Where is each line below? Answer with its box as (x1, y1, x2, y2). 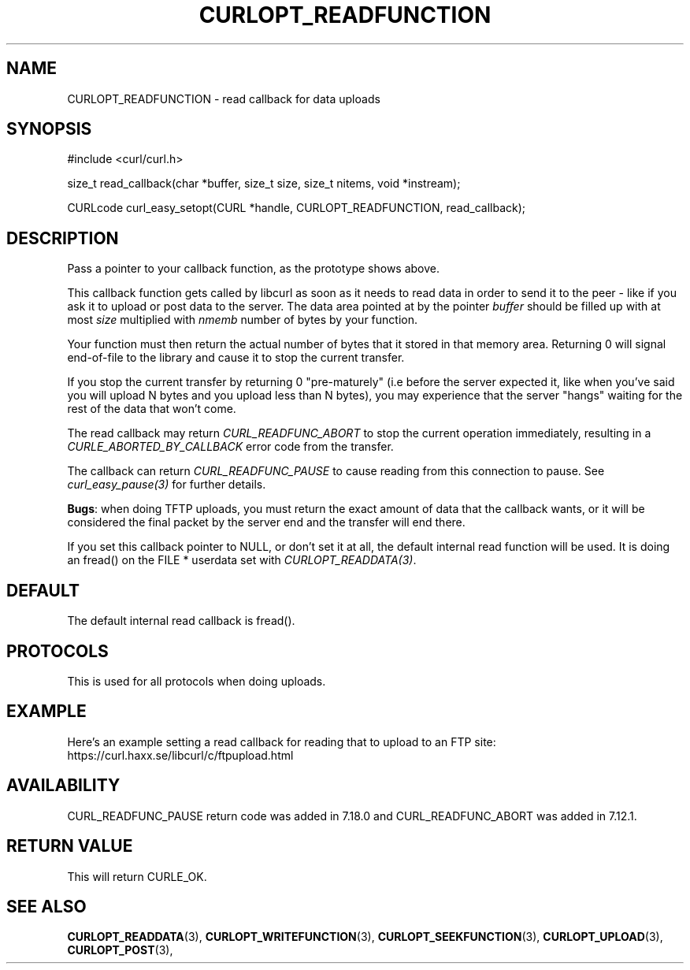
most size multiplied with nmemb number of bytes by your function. (67, 313, 418, 327)
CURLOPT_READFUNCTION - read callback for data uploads (67, 91, 380, 106)
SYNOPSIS (6, 119, 92, 139)
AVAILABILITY (6, 775, 121, 796)
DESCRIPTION (6, 228, 119, 248)
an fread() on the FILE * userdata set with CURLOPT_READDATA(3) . (67, 553, 417, 567)
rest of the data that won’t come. (67, 402, 236, 416)
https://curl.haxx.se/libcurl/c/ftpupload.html (67, 748, 294, 762)
